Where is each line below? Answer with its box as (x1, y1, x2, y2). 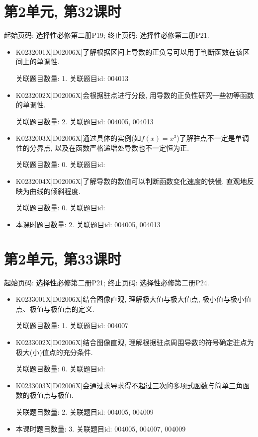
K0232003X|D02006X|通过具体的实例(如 (15, 133, 141, 143)
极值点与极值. (29, 390, 74, 400)
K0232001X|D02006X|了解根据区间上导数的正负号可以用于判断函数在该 (15, 46, 243, 57)
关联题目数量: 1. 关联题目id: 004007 (15, 320, 129, 331)
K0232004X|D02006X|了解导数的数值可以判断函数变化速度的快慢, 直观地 (15, 176, 247, 186)
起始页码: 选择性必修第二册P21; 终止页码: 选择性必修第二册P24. (4, 277, 209, 287)
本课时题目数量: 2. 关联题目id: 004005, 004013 (15, 219, 161, 229)
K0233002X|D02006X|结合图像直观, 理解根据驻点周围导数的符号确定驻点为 (15, 337, 254, 347)
